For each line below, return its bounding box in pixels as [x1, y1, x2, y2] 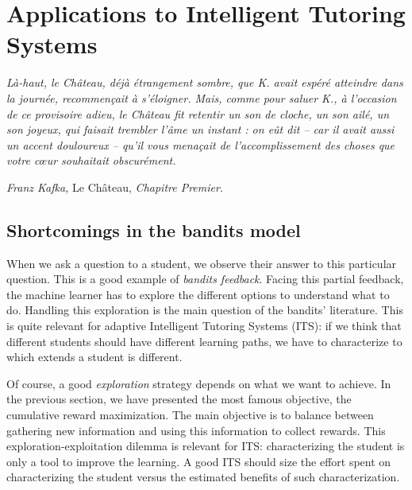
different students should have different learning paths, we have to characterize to [6, 332, 402, 349]
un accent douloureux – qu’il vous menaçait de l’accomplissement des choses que [6, 136, 395, 153]
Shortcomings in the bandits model [6, 217, 301, 242]
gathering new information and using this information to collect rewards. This [6, 422, 386, 438]
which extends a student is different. [6, 348, 183, 365]
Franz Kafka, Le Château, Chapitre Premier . [6, 178, 223, 195]
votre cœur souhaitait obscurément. [6, 152, 176, 169]
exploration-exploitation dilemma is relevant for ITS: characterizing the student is [6, 437, 405, 454]
